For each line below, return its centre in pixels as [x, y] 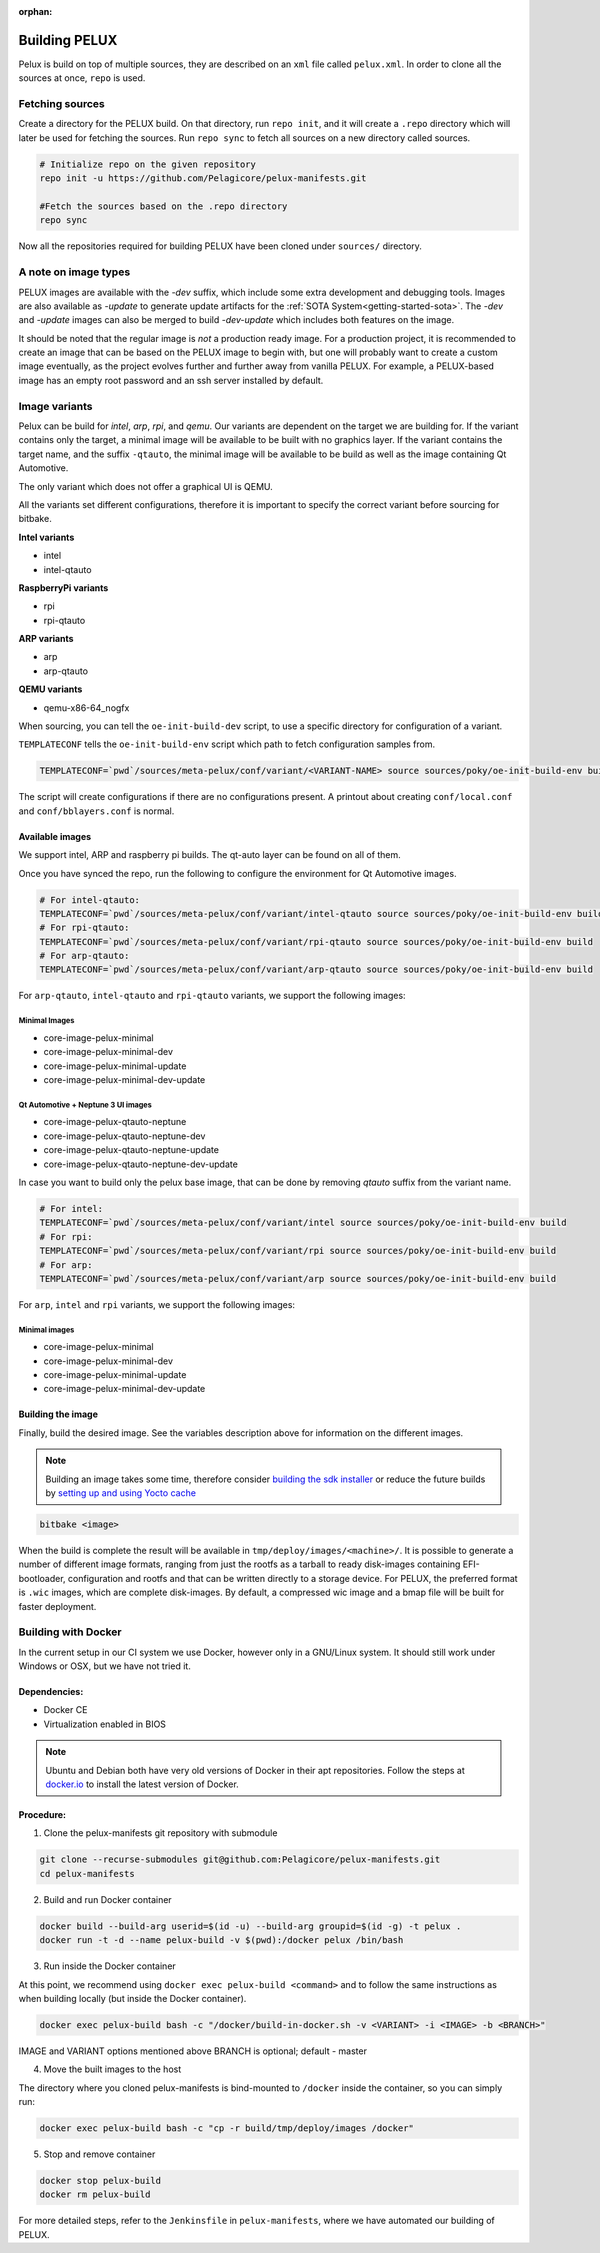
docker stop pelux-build [100, 2180]
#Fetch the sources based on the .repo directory [163, 206]
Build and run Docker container [107, 1899]
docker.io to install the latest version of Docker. [142, 1784]
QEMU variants [50, 689]
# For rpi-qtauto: [84, 928]
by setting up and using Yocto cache [121, 1492]
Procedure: [42, 1814]
